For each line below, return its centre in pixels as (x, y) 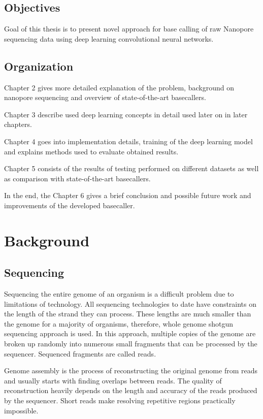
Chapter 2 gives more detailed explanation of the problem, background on (119, 87)
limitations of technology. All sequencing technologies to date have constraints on (130, 303)
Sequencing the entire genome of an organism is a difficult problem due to (119, 294)
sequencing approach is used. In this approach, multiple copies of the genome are (130, 333)
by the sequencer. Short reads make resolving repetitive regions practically (120, 400)
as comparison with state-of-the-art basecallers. (77, 178)
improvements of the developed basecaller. (70, 205)
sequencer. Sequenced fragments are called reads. (80, 353)
